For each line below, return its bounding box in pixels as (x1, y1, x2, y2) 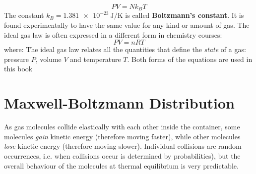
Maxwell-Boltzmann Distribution (4, 93, 235, 113)
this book (4, 63, 33, 74)
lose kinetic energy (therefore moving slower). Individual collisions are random (4, 141, 242, 151)
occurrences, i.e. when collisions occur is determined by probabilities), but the (4, 150, 241, 161)
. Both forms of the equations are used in (127, 54, 253, 64)
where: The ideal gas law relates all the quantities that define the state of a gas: (4, 44, 246, 55)
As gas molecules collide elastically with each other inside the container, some (4, 121, 240, 132)
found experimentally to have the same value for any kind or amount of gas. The (4, 20, 250, 30)
